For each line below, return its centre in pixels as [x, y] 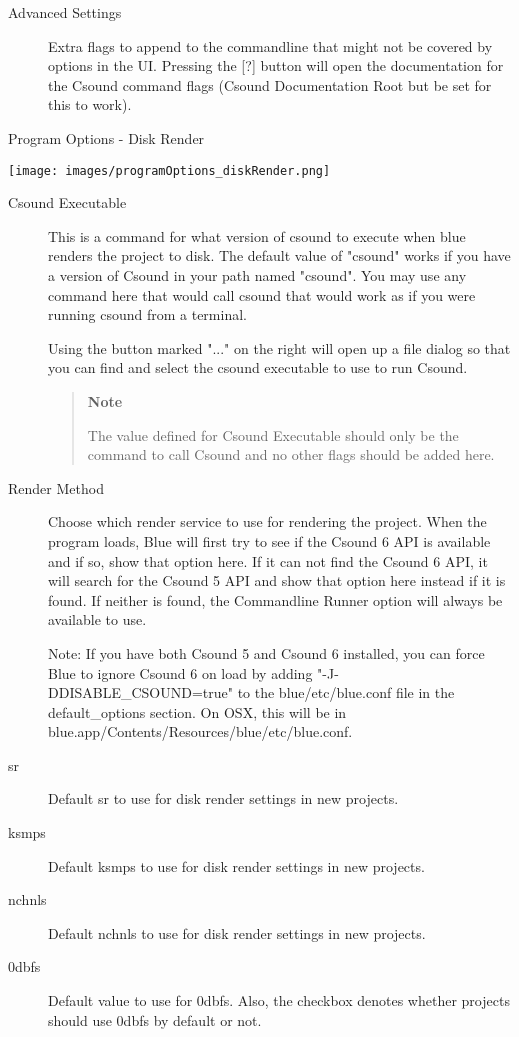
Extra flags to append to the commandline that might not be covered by [270, 45]
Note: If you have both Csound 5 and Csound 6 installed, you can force [266, 652]
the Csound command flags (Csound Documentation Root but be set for [270, 84]
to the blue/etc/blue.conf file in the [346, 692]
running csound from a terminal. [147, 314]
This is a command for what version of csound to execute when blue [257, 235]
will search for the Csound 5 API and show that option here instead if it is [277, 580]
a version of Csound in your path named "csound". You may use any [257, 275]
